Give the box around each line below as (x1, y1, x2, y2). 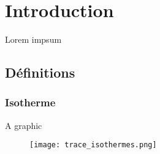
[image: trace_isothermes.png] (29, 141, 157, 150)
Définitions (5, 63, 75, 82)
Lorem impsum (5, 33, 62, 46)
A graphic (5, 119, 42, 131)
